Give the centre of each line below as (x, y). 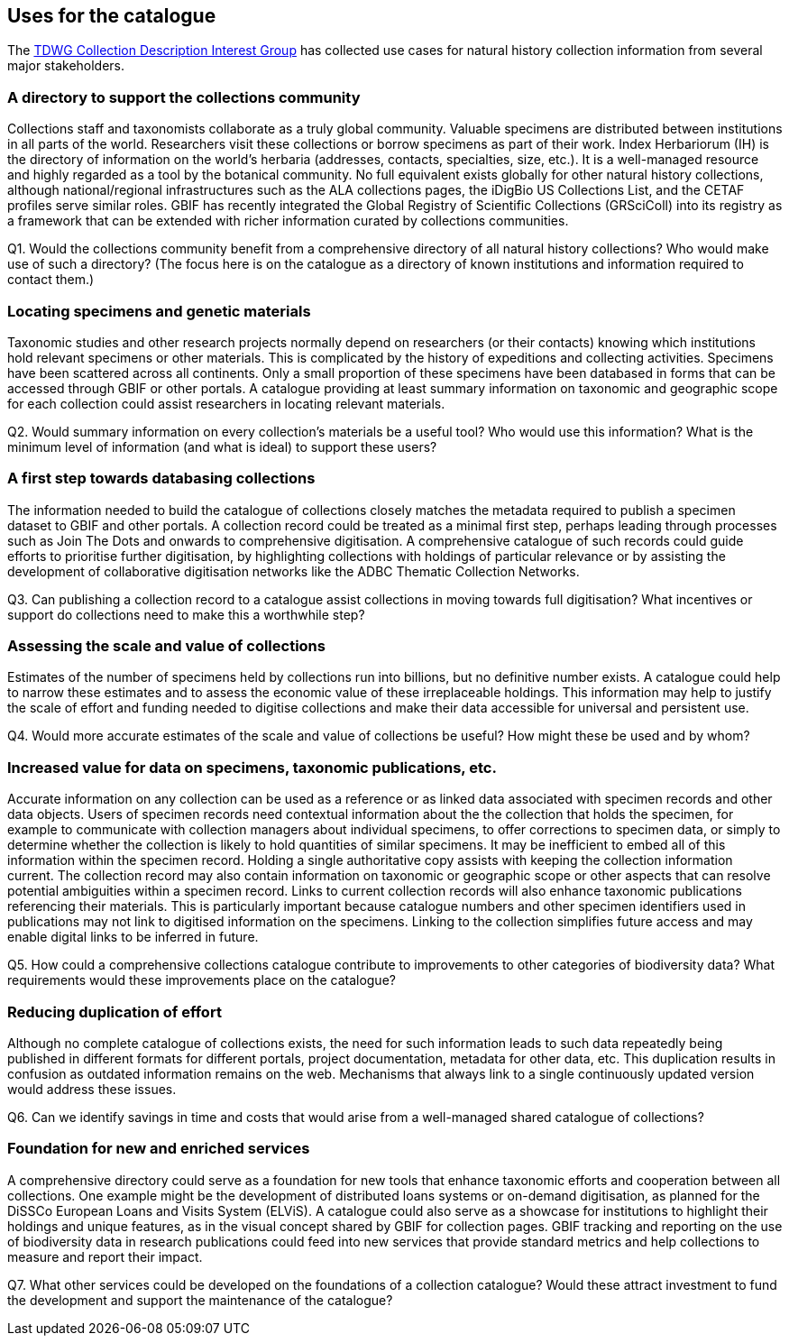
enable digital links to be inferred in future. (133, 937)
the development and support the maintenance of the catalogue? (200, 1300)
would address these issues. (92, 1089)
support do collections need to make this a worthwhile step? (186, 614)
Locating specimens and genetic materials (159, 311)
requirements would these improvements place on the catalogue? (202, 980)
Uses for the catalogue (112, 16)
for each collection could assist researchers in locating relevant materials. (226, 403)
